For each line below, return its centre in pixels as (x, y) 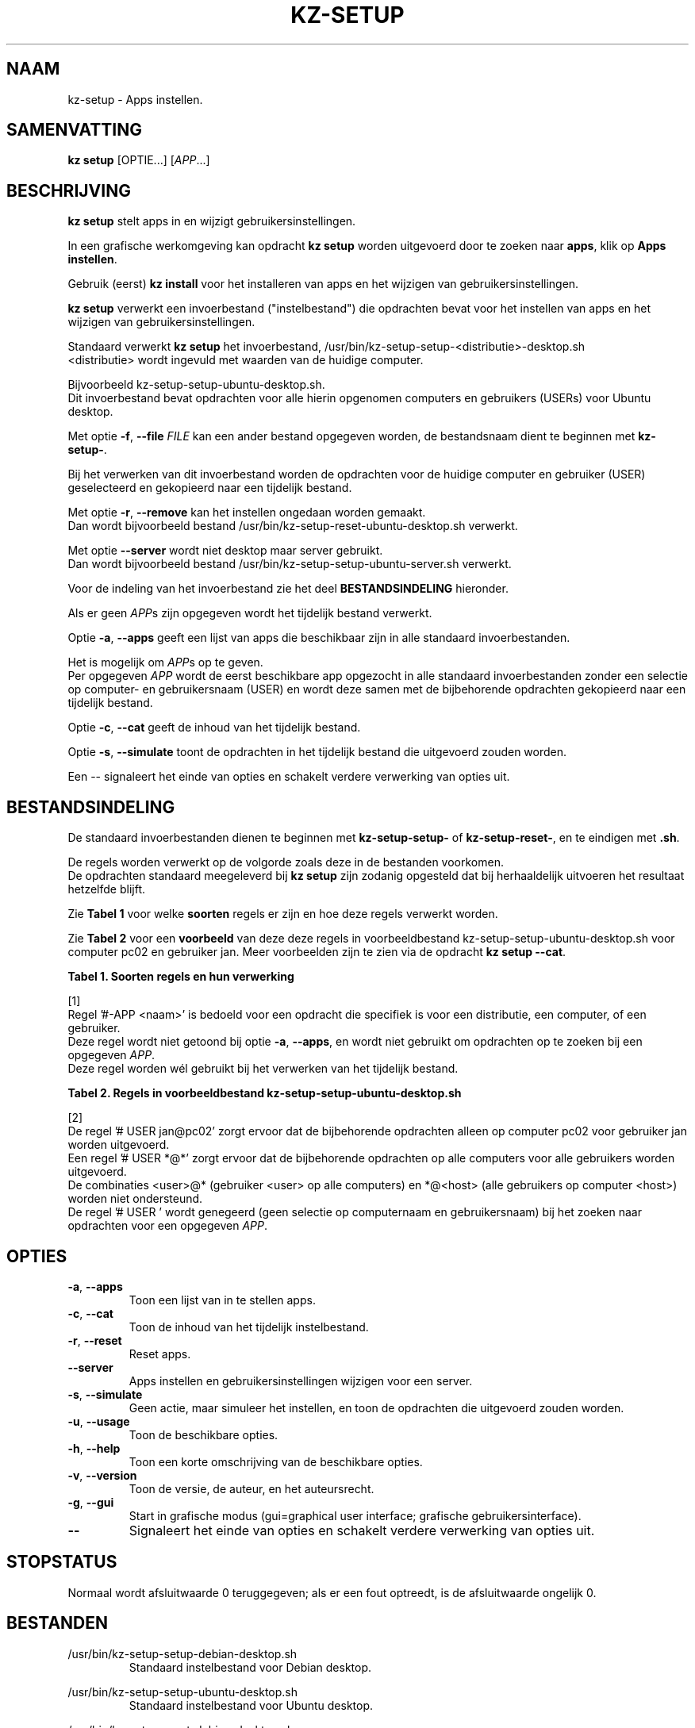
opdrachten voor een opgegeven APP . (168, 1226)
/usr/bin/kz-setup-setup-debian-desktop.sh (182, 1653)
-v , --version (102, 1475)
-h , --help (94, 1448)
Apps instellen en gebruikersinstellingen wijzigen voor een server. (301, 1380)
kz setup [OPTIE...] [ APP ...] (139, 160)
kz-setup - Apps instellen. (135, 99)
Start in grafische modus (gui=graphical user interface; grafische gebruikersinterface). (355, 1515)
